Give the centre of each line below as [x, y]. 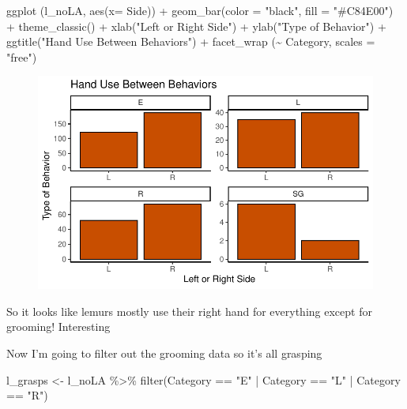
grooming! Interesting [58, 326]
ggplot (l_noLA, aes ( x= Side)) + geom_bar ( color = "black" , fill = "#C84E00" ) [200, 10]
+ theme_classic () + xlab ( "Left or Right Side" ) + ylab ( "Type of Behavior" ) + [196, 26]
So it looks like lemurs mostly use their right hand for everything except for [189, 311]
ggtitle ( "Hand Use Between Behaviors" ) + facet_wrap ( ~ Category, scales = [191, 41]
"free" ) [22, 56]
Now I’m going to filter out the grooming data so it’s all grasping [164, 353]
